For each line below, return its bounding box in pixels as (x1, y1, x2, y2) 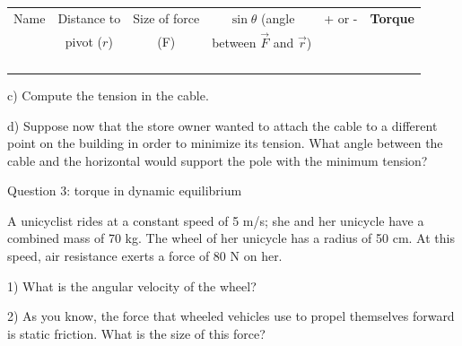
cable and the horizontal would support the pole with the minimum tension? (7, 151, 428, 169)
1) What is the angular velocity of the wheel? (7, 276, 257, 295)
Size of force (133, 8, 200, 27)
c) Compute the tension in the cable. (7, 85, 209, 104)
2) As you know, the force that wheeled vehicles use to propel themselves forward (7, 307, 455, 325)
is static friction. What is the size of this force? (7, 324, 266, 342)
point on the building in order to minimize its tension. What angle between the (7, 134, 443, 152)
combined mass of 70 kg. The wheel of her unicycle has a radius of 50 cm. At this (7, 229, 455, 247)
